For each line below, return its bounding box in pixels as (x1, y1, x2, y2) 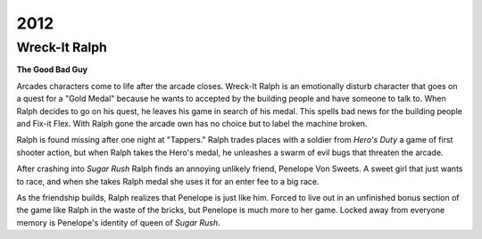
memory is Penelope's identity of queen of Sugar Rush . (16, 217, 220, 227)
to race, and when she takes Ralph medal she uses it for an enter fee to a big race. (16, 176, 320, 186)
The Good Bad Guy (16, 64, 88, 75)
